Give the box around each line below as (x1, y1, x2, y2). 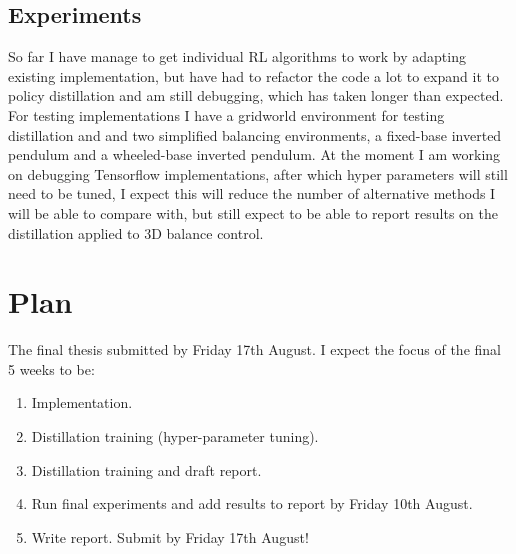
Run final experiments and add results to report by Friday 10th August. (31, 493, 473, 514)
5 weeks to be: (8, 358, 95, 379)
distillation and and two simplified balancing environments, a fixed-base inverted (8, 124, 502, 145)
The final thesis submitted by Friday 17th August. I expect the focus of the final (8, 339, 501, 360)
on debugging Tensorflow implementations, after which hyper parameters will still (8, 163, 508, 184)
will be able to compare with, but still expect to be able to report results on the (8, 202, 498, 223)
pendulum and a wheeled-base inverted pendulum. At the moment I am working (8, 144, 501, 165)
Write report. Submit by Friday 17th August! (31, 526, 309, 547)
